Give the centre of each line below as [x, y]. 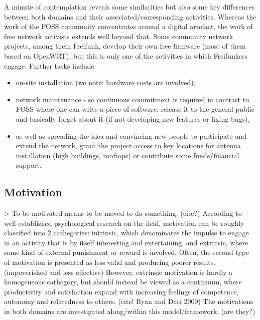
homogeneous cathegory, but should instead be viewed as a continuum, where [123, 282]
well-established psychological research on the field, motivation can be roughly [124, 223]
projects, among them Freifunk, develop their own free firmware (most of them [125, 46]
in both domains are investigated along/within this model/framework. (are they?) [130, 311]
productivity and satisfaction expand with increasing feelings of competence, [121, 291]
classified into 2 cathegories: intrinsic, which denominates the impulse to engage [126, 233]
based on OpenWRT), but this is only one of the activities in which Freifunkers [126, 55]
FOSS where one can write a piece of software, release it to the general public [135, 109]
